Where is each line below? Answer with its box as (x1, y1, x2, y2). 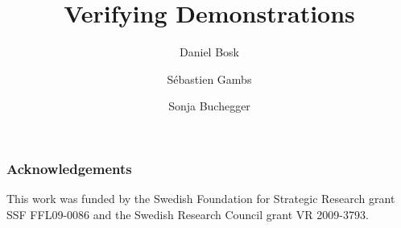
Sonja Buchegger (168, 97, 250, 114)
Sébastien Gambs (167, 70, 252, 87)
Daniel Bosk (180, 44, 239, 60)
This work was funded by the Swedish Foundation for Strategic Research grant (6, 190, 395, 207)
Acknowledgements (6, 158, 132, 178)
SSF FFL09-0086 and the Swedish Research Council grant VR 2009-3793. (6, 205, 369, 222)
